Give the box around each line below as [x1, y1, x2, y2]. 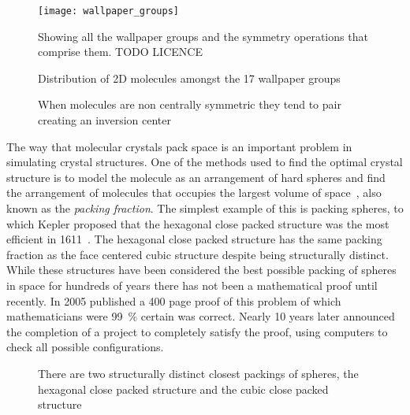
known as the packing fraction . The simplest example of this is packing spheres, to [6, 200, 404, 216]
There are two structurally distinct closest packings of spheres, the [38, 365, 359, 381]
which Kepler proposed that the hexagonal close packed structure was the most [6, 215, 389, 232]
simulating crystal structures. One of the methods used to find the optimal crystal [6, 154, 403, 170]
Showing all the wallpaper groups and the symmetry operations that [38, 28, 368, 44]
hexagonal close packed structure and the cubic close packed [38, 380, 329, 397]
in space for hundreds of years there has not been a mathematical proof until [6, 276, 378, 293]
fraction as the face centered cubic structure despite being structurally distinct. [6, 246, 389, 262]
